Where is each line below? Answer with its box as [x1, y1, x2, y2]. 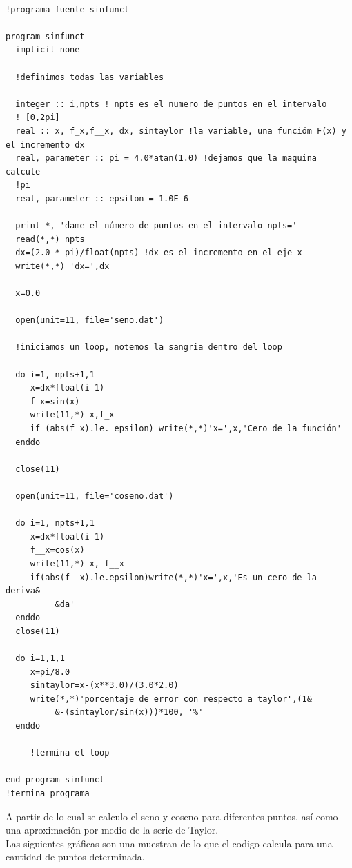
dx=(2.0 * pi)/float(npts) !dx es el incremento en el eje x [15, 248, 302, 258]
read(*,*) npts [15, 234, 85, 244]
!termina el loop [30, 748, 110, 758]
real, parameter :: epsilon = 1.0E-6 [15, 193, 188, 204]
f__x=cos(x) [30, 545, 85, 555]
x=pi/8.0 [30, 667, 70, 677]
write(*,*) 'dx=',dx [15, 261, 110, 271]
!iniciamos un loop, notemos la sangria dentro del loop [15, 342, 282, 353]
